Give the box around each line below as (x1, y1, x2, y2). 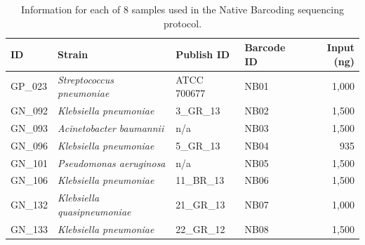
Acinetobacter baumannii (58, 120, 164, 135)
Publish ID (175, 46, 230, 61)
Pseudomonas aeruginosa (58, 155, 166, 170)
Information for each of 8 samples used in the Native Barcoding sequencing (21, 2, 344, 16)
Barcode (244, 40, 286, 55)
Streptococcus (58, 72, 114, 86)
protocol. (163, 15, 202, 30)
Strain (58, 46, 88, 61)
